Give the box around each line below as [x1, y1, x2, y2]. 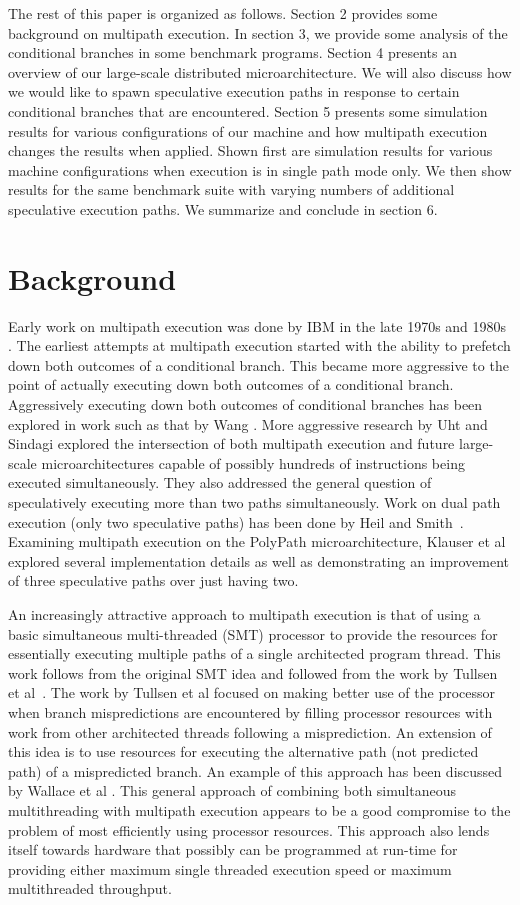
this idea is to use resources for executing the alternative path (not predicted [8, 741, 479, 762]
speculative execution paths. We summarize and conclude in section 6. [8, 198, 438, 219]
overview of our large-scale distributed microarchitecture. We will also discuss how [8, 61, 512, 82]
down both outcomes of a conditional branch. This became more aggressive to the [8, 354, 509, 375]
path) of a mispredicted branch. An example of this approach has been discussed [8, 760, 503, 781]
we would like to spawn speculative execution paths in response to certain [8, 81, 460, 102]
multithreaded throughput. [8, 878, 172, 899]
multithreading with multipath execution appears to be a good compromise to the [8, 799, 511, 820]
